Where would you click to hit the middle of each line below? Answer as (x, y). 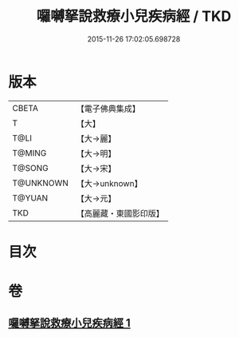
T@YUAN (30, 198)
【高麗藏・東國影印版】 (120, 213)
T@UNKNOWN (41, 183)
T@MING (29, 153)
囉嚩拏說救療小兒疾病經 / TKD (134, 16)
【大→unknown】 (109, 183)
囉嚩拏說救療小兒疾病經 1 (70, 323)
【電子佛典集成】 (108, 109)
